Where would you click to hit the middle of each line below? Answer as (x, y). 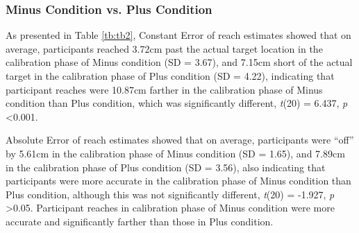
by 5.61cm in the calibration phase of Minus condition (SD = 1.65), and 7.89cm (175, 153)
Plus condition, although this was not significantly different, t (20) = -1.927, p (170, 194)
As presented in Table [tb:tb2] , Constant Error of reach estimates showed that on (178, 35)
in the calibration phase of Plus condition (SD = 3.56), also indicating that (166, 167)
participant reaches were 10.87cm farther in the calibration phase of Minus (164, 89)
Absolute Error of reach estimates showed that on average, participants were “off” (180, 140)
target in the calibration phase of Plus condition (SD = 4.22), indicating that (170, 76)
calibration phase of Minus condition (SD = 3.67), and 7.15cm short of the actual (179, 62)
